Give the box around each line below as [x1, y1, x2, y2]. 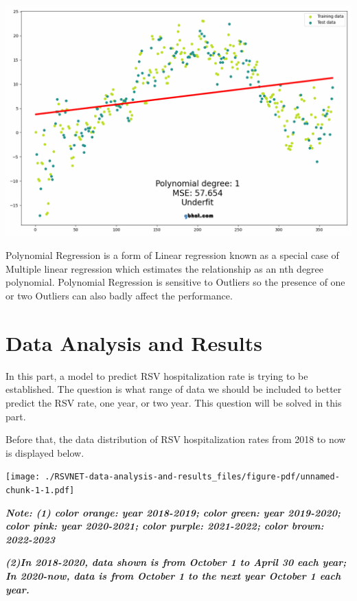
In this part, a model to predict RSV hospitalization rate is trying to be [5, 368, 308, 383]
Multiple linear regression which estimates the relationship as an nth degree [5, 261, 324, 275]
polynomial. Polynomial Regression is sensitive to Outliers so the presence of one [5, 275, 345, 289]
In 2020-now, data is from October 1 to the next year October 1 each [5, 569, 341, 583]
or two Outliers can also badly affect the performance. [5, 288, 233, 303]
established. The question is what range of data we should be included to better [5, 382, 342, 396]
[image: [5, 472, 41, 482]
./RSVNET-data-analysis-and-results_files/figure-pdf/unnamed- [45, 472, 340, 482]
